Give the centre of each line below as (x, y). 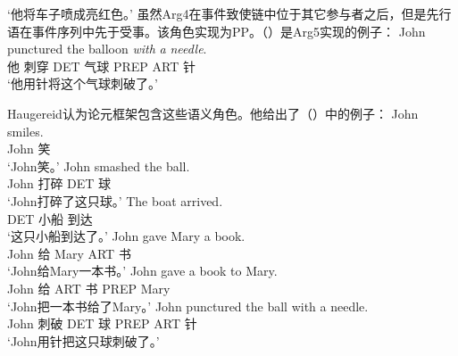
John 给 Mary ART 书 (69, 253)
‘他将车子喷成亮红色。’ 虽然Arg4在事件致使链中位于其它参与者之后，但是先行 (229, 13)
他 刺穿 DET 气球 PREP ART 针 (101, 66)
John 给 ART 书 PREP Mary (89, 288)
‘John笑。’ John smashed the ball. (99, 166)
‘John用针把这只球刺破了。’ (83, 340)
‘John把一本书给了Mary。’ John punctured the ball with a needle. (188, 306)
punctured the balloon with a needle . (107, 49)
